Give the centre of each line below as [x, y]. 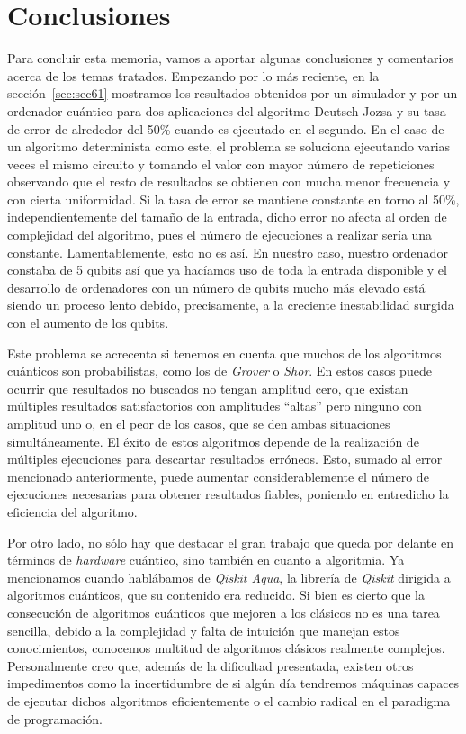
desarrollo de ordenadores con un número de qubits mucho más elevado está [216, 287]
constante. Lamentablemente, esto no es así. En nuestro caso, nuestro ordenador [228, 252]
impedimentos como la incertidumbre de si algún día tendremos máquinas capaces [233, 683]
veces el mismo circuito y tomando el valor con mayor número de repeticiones [221, 163]
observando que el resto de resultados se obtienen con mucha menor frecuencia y [229, 181]
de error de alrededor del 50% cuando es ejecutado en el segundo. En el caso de [226, 128]
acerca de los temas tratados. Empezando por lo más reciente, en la [193, 75]
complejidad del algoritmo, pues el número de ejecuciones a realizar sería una [220, 235]
